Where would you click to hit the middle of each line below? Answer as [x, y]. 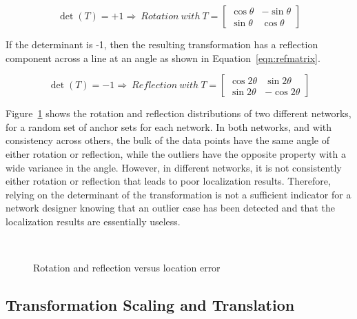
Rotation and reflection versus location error [127, 268]
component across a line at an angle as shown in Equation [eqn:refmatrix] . [163, 58]
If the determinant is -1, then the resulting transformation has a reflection [162, 44]
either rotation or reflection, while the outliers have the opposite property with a [176, 153]
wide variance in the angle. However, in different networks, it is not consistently [174, 167]
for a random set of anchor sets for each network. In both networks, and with [169, 126]
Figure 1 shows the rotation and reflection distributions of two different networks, [178, 113]
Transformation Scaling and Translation [150, 305]
